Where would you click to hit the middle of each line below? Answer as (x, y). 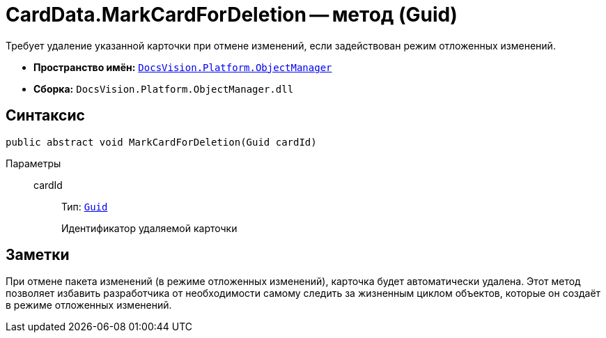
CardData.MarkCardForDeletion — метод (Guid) (232, 15)
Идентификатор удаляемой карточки (149, 228)
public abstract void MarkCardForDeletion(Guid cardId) (161, 142)
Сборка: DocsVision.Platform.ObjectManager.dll (164, 89)
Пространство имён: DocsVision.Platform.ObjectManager (183, 67)
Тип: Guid (85, 206)
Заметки (38, 255)
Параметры (33, 163)
